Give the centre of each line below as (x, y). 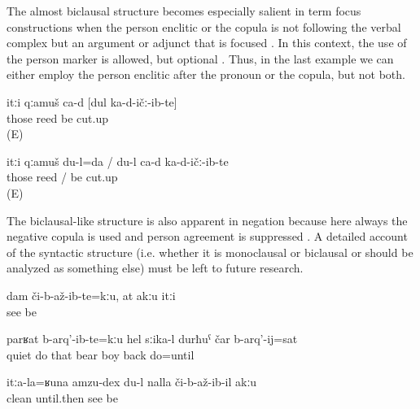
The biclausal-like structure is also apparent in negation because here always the (207, 220)
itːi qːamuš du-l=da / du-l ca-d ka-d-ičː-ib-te (118, 161)
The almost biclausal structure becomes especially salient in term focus (184, 11)
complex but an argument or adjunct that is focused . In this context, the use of (207, 43)
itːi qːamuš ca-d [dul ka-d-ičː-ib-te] (92, 101)
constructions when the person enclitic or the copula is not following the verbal (204, 26)
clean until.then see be (62, 397)
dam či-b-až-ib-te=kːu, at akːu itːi (91, 295)
